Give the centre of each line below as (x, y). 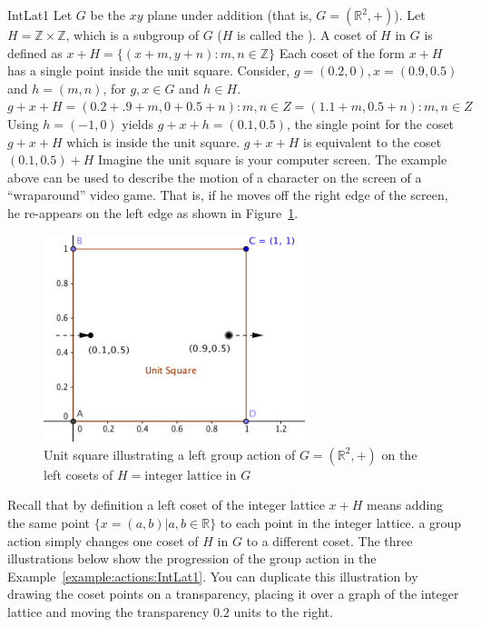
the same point (49, 523)
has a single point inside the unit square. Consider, (149, 70)
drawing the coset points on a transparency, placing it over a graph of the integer (233, 594)
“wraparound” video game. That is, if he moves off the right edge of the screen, (228, 195)
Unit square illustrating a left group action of (170, 454)
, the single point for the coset (370, 123)
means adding (405, 505)
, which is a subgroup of (132, 35)
